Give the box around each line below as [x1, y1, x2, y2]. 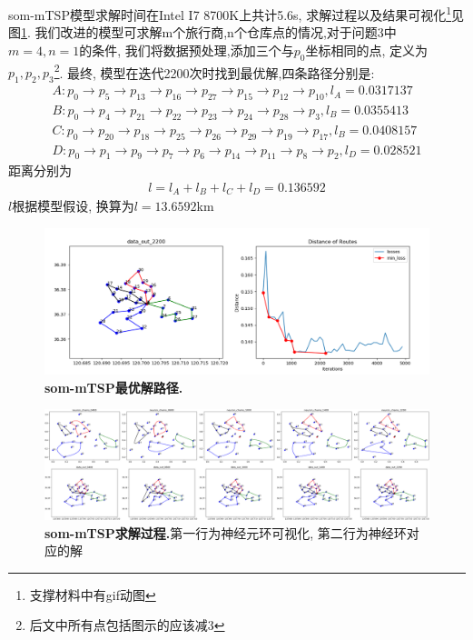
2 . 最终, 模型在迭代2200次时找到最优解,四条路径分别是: [54, 60, 375, 82]
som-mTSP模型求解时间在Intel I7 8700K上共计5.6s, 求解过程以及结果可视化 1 [8, 3, 452, 24]
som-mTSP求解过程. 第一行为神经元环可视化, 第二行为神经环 [44, 523, 407, 542]
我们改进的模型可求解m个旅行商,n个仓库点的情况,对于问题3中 [34, 23, 397, 42]
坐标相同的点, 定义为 [305, 40, 428, 59]
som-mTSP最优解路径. [44, 377, 183, 396]
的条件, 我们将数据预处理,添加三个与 [79, 40, 294, 59]
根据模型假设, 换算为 [12, 196, 134, 215]
